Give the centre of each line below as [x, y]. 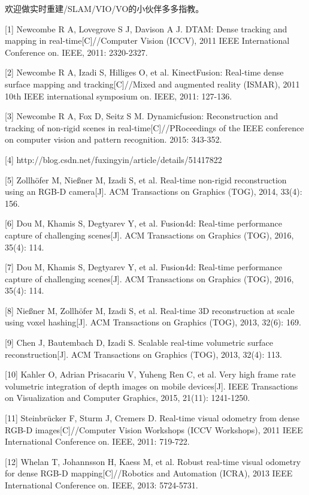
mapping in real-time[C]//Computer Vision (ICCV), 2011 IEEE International [147, 40]
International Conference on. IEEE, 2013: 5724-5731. [102, 485]
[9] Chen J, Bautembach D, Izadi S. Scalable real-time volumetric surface [139, 342]
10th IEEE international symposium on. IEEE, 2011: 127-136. [119, 96]
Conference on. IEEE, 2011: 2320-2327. [76, 52]
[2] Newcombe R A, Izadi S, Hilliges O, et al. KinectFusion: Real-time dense [144, 72]
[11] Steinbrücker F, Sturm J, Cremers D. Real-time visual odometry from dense [152, 418]
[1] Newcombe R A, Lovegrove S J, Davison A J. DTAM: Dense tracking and [146, 28]
